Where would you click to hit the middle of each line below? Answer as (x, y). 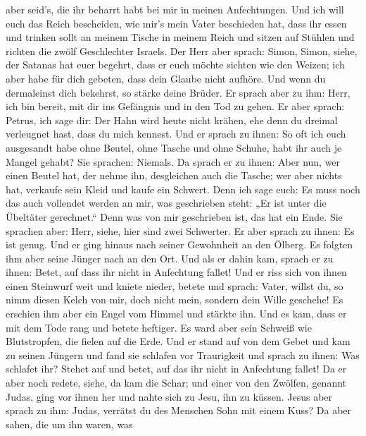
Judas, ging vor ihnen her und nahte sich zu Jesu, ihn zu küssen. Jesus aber (169, 396)
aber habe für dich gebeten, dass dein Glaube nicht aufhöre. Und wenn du (166, 78)
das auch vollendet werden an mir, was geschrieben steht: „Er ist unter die (166, 203)
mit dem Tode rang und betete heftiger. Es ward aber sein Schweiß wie (159, 327)
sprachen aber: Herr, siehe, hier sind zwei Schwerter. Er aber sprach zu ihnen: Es (180, 230)
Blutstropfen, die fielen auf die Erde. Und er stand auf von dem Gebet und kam (178, 341)
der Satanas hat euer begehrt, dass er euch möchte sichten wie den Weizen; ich (175, 65)
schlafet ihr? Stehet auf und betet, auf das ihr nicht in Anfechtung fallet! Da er (176, 369)
